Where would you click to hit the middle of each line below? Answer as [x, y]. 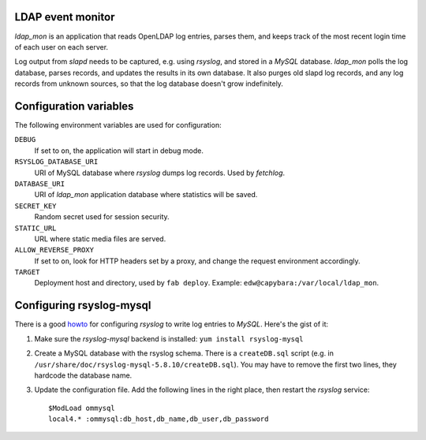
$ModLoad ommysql [82, 408]
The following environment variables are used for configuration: [118, 125]
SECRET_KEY [35, 206]
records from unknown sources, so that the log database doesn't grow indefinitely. [149, 84]
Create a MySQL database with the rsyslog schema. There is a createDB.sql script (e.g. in [184, 353]
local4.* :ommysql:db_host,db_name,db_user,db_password [159, 419]
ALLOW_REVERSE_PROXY [54, 250]
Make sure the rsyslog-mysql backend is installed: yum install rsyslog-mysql [169, 338]
